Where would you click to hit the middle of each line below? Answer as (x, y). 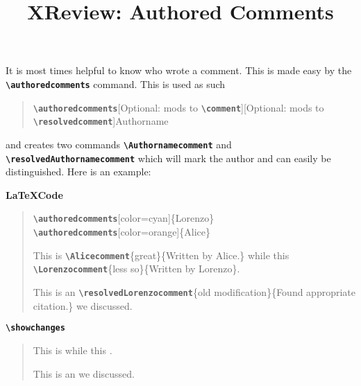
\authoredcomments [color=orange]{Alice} (121, 232)
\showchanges (35, 328)
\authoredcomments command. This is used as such (116, 84)
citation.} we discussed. (83, 305)
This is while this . (73, 350)
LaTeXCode (34, 194)
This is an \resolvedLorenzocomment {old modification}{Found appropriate (194, 292)
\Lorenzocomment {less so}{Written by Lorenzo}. (136, 269)
